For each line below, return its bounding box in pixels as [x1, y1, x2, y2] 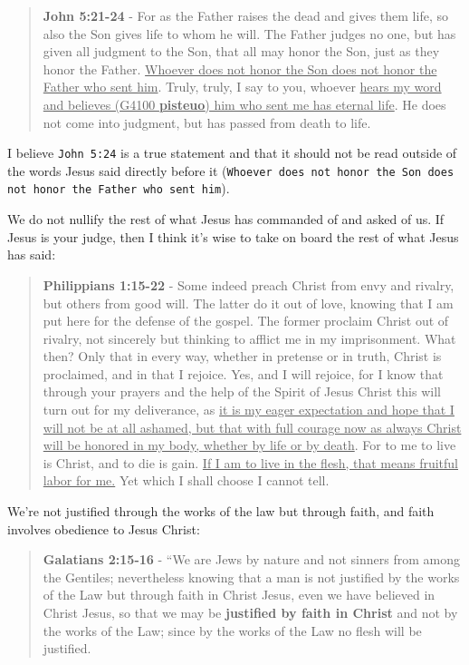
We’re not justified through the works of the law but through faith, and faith [7, 502, 435, 521]
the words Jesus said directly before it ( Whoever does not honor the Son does [7, 161, 455, 180]
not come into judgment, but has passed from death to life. [43, 112, 371, 132]
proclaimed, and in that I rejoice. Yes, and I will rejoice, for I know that [43, 364, 444, 383]
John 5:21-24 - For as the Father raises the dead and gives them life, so [43, 6, 448, 24]
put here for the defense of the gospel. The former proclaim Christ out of [43, 311, 449, 330]
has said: [7, 245, 56, 264]
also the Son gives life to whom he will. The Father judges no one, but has [43, 24, 456, 43]
